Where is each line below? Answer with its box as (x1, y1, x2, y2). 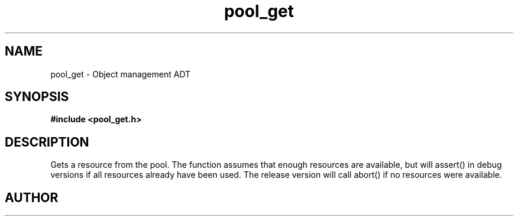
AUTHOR (5, 190, 59, 205)
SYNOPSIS (5, 89, 69, 105)
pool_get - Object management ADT (50, 69, 191, 79)
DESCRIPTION (5, 134, 89, 149)
